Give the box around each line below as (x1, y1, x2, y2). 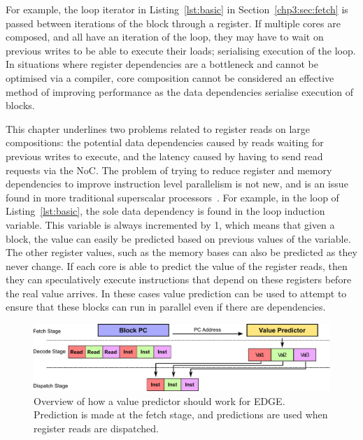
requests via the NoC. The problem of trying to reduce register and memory (6, 162, 332, 177)
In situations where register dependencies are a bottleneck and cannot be (6, 57, 318, 71)
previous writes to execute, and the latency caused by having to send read (6, 148, 323, 163)
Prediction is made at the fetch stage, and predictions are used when (34, 407, 328, 422)
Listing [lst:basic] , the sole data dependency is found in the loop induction (6, 204, 325, 218)
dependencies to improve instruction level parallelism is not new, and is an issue (6, 176, 348, 191)
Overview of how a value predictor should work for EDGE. (34, 393, 285, 408)
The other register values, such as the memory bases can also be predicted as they (6, 245, 357, 260)
